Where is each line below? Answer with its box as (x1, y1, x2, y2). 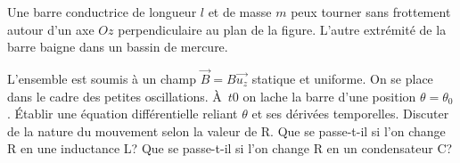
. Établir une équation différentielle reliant (7, 104, 238, 123)
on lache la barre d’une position (242, 86, 416, 105)
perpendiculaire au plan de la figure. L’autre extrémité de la (118, 20, 447, 38)
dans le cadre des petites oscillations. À (7, 86, 222, 105)
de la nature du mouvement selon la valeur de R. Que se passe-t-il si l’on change (7, 121, 446, 140)
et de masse (208, 3, 272, 20)
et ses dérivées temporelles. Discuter (251, 104, 449, 123)
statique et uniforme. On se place (251, 69, 433, 87)
